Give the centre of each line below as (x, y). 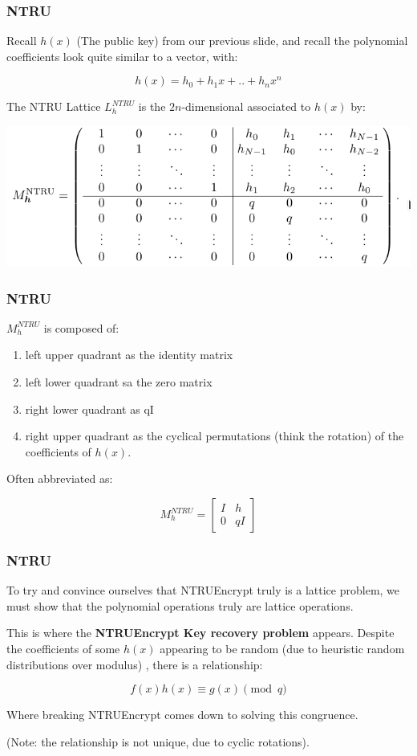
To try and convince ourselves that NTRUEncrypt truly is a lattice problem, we (203, 590)
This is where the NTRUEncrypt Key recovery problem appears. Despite (200, 633)
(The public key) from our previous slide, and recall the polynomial (242, 41)
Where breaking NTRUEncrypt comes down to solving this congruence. (182, 715)
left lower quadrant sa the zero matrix (119, 382)
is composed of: (81, 327)
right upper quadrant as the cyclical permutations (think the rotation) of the (215, 436)
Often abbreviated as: (60, 478)
